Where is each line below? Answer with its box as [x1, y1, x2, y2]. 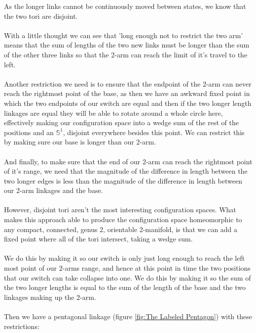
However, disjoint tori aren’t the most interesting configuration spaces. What [4, 204, 236, 215]
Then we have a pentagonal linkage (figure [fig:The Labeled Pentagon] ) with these [4, 311, 252, 321]
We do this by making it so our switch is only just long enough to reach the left [4, 253, 245, 263]
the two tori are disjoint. [4, 10, 78, 21]
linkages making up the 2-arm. [4, 291, 96, 302]
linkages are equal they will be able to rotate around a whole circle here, [4, 107, 223, 118]
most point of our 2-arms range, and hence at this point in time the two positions [4, 263, 251, 273]
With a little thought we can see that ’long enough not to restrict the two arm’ [4, 30, 243, 40]
